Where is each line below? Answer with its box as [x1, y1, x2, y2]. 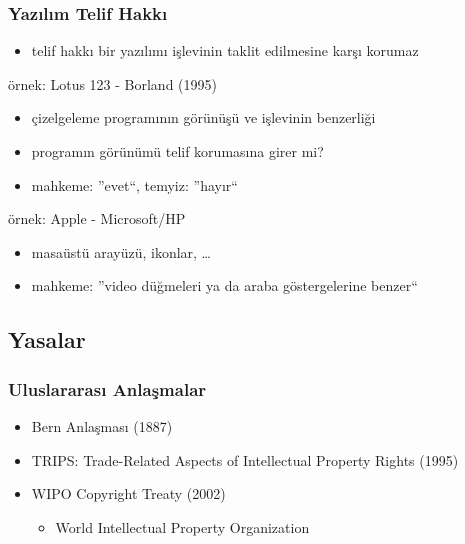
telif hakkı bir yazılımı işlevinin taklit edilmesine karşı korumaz [31, 40, 419, 61]
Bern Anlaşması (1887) [31, 415, 173, 436]
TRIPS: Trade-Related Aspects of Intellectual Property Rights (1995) [31, 449, 459, 470]
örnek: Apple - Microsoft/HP [8, 208, 186, 229]
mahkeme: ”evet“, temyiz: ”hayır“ [31, 174, 238, 195]
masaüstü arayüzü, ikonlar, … [31, 241, 211, 262]
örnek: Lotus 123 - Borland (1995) [8, 73, 217, 94]
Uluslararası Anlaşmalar [8, 376, 207, 401]
